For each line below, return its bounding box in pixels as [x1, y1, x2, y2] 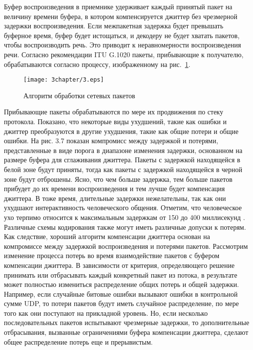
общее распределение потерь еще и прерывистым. [4, 336, 153, 347]
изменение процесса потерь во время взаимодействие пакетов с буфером [4, 250, 220, 261]
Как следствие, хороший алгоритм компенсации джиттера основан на [4, 231, 210, 241]
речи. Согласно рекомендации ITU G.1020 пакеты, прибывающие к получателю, [4, 49, 244, 59]
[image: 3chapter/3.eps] [23, 76, 104, 84]
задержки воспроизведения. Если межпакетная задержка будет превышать [4, 21, 224, 31]
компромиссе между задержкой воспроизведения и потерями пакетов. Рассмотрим [4, 241, 248, 251]
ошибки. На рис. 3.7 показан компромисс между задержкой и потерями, [4, 135, 218, 146]
